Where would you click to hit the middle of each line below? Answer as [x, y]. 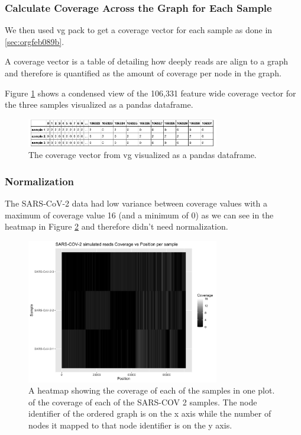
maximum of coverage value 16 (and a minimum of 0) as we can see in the [139, 215]
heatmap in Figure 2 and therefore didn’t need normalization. [116, 226]
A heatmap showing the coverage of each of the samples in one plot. [152, 390]
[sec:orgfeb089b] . [35, 41]
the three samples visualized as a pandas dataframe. [99, 104]
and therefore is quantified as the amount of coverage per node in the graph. [143, 73]
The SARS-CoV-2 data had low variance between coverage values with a [136, 203]
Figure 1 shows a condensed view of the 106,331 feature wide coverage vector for [150, 93]
